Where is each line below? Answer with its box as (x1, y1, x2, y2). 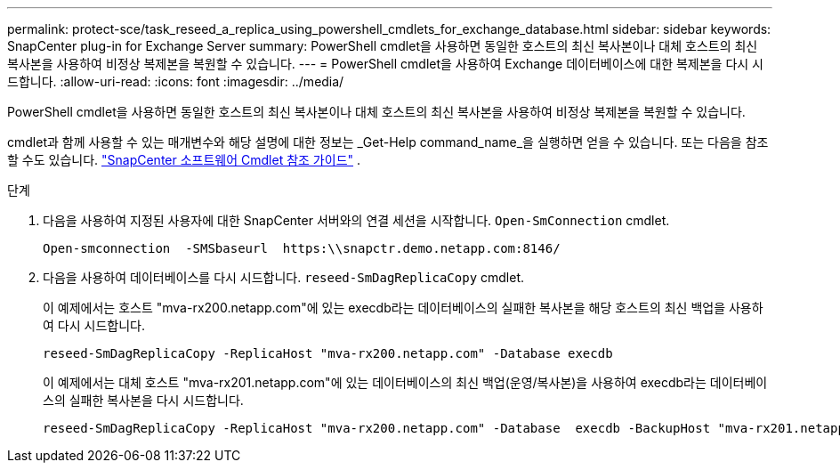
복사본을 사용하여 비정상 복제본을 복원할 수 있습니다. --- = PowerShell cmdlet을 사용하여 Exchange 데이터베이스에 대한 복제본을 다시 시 (7, 56, 763, 71)
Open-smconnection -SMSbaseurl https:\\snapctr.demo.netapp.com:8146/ (43, 241, 561, 255)
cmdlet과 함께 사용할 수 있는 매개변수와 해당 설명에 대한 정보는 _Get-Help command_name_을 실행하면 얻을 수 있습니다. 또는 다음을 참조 (7, 134, 769, 150)
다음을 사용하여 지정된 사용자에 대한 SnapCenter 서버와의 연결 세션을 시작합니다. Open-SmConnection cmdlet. (43, 213, 670, 228)
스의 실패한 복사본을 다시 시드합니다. (43, 393, 244, 408)
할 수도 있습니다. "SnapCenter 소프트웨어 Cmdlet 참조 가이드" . (7, 152, 361, 167)
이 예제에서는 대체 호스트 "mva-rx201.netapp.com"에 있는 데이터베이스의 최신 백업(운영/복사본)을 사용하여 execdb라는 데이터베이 (43, 375, 768, 390)
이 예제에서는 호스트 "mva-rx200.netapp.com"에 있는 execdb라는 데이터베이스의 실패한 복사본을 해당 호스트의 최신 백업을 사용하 (43, 300, 763, 315)
